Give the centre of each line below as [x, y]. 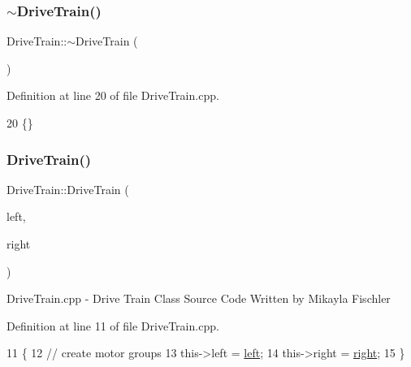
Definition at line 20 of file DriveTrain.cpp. [113, 95]
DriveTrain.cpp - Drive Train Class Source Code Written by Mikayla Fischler [199, 298]
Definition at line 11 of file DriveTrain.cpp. [113, 325]
